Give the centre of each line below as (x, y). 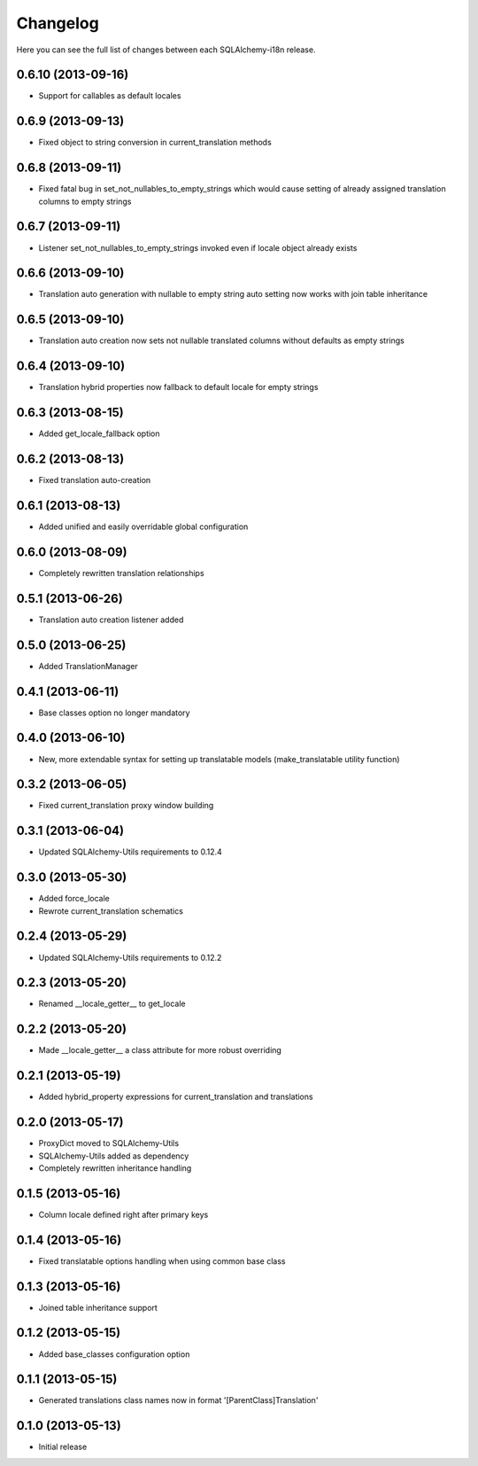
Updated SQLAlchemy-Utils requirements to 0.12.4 (131, 852)
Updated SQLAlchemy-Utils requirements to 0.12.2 (130, 957)
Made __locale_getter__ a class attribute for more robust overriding (160, 1050)
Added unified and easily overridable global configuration (143, 526)
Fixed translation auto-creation (95, 480)
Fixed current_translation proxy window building (126, 806)
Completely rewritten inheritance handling (115, 1168)
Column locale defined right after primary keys (123, 1214)
